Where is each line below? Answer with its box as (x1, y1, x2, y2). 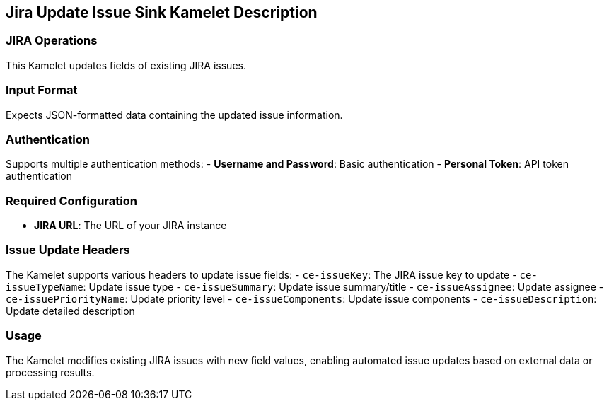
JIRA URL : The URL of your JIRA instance (34, 219, 227, 232)
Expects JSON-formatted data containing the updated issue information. (6, 108, 343, 121)
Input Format (6, 83, 78, 98)
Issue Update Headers (6, 243, 130, 257)
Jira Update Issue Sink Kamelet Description (6, 4, 318, 21)
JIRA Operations (6, 33, 98, 48)
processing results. (6, 366, 95, 378)
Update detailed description (6, 304, 135, 317)
